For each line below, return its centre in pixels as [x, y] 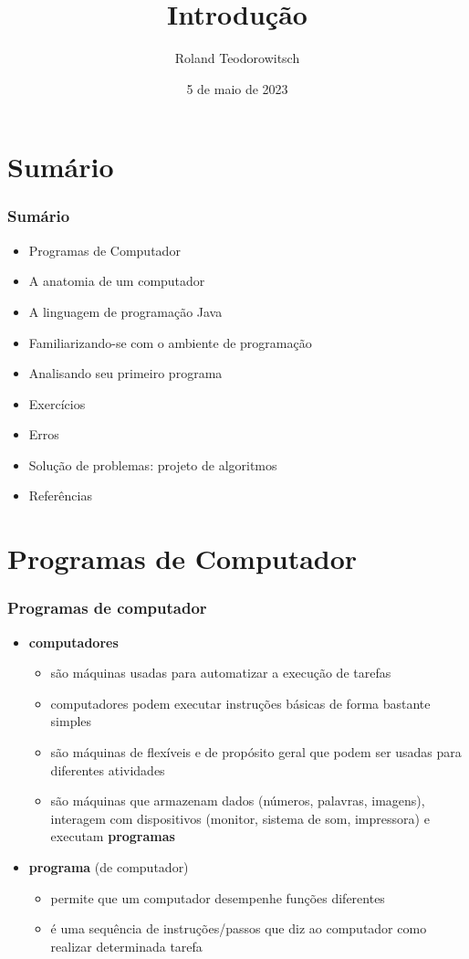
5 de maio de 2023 [237, 88]
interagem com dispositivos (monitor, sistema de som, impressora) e [240, 818]
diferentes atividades [108, 769]
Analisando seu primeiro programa [125, 373]
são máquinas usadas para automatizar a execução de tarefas [221, 673]
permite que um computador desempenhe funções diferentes [218, 897]
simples [71, 721]
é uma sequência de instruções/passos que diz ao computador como [239, 928]
